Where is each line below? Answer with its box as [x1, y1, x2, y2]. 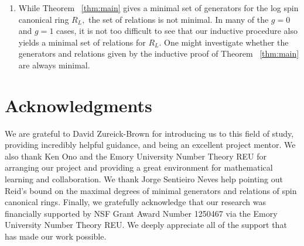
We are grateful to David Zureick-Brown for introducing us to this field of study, [5, 127, 294, 139]
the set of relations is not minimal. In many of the [88, 13, 269, 25]
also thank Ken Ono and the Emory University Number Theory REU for [5, 150, 267, 162]
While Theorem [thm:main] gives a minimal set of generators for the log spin [18, 2, 299, 13]
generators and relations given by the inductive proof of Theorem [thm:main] [18, 47, 299, 60]
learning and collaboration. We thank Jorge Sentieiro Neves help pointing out [5, 173, 283, 185]
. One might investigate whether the [159, 36, 289, 48]
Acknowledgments [5, 93, 152, 117]
